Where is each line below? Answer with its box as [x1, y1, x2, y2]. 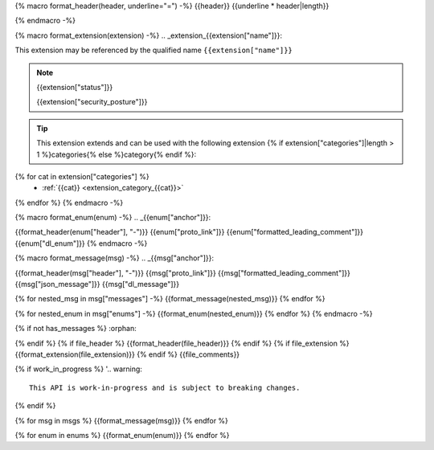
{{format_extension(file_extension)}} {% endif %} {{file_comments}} [14, 350, 240, 359]
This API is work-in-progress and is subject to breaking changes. [29, 382, 301, 392]
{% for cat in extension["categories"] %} [14, 171, 149, 181]
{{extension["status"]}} [36, 82, 113, 92]
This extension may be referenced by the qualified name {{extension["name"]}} [14, 45, 293, 55]
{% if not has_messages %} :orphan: [14, 324, 137, 333]
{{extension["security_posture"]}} [36, 97, 148, 107]
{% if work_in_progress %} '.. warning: [14, 364, 142, 374]
